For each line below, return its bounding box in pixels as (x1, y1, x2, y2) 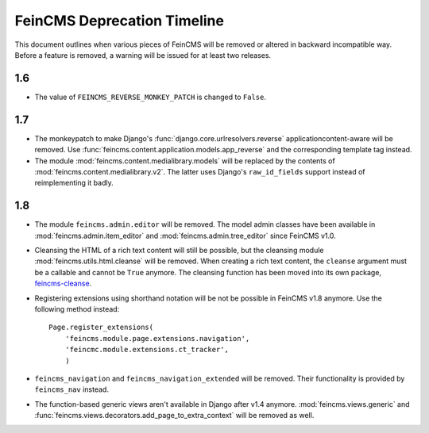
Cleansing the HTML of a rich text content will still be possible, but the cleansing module (34, 246, 324, 255)
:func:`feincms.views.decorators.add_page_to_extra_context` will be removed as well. (34, 411, 315, 420)
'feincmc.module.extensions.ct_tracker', (64, 345, 230, 354)
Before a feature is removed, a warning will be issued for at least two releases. (14, 50, 272, 59)
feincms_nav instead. (34, 385, 109, 394)
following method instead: (34, 304, 120, 313)
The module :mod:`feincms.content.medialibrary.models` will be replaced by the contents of (34, 155, 335, 166)
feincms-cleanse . (34, 278, 92, 289)
